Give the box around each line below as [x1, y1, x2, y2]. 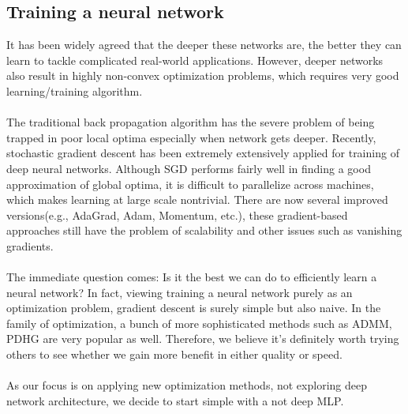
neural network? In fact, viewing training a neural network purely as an [6, 284, 353, 300]
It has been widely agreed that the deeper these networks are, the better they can [6, 36, 402, 53]
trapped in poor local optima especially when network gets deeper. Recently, [6, 129, 376, 145]
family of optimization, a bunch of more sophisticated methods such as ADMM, [6, 314, 392, 331]
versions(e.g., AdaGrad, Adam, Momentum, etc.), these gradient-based [6, 206, 348, 223]
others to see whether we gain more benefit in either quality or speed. [6, 346, 342, 363]
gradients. [6, 237, 54, 254]
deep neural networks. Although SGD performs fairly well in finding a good [6, 160, 371, 176]
